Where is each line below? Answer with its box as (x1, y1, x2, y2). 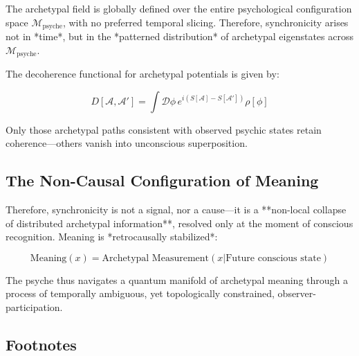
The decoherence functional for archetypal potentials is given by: (6, 66, 279, 81)
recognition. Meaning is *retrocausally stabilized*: (6, 229, 218, 244)
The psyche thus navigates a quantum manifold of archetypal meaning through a (6, 272, 348, 287)
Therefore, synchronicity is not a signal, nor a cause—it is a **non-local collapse (6, 202, 347, 217)
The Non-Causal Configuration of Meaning (6, 170, 319, 191)
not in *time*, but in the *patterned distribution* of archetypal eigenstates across (6, 29, 354, 44)
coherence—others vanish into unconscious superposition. (6, 136, 248, 150)
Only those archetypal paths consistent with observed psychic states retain (6, 122, 322, 136)
